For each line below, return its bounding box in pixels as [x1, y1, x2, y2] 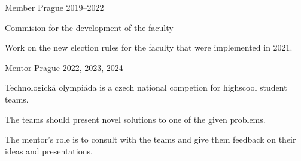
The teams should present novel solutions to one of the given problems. [5, 113, 266, 125]
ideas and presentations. [5, 144, 93, 157]
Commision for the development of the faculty [5, 21, 174, 33]
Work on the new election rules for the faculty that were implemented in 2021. [5, 41, 293, 54]
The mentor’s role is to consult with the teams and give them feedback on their [5, 133, 296, 145]
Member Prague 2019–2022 [5, 1, 104, 13]
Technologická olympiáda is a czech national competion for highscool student [5, 81, 287, 94]
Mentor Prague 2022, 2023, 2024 [5, 61, 123, 73]
